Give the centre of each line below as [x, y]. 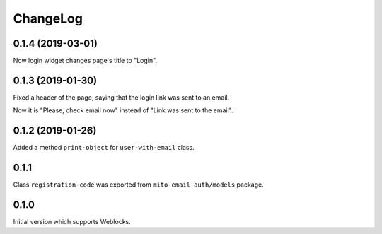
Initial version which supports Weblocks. [72, 222]
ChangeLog [48, 18]
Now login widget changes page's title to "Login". [85, 61]
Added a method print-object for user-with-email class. [104, 148]
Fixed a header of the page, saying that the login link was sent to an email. [121, 97]
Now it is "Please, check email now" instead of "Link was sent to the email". [123, 110]
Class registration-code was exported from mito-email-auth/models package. [139, 185]
